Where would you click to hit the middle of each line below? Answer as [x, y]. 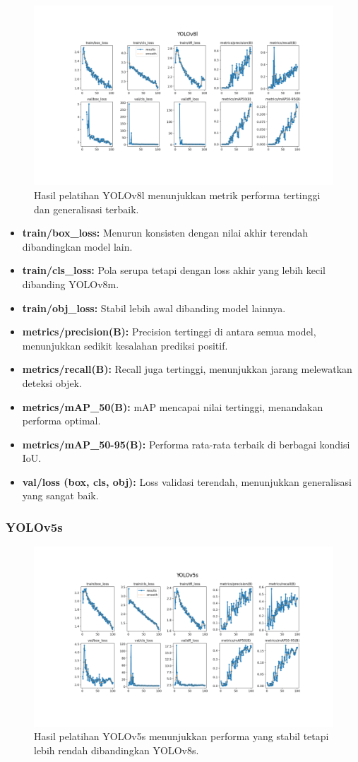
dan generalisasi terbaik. [86, 209]
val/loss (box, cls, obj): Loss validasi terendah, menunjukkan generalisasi [187, 481]
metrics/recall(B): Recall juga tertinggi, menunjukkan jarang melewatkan [187, 369]
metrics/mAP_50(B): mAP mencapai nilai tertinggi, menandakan [173, 406]
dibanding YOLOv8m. [71, 284]
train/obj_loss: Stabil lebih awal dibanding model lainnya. [154, 308]
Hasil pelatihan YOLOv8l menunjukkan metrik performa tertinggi [177, 195]
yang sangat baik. [60, 495]
